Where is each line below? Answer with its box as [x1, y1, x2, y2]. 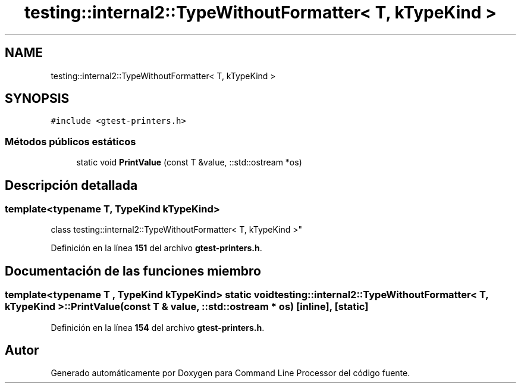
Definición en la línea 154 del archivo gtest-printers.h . [51, 322, 265, 333]
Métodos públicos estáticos [5, 135, 136, 148]
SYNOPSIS [5, 91, 70, 107]
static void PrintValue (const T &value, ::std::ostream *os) [76, 157, 302, 168]
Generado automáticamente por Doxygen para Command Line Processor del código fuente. [51, 368, 410, 378]
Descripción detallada [5, 177, 138, 193]
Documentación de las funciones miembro [5, 263, 261, 279]
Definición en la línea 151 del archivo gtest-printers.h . [51, 243, 262, 254]
